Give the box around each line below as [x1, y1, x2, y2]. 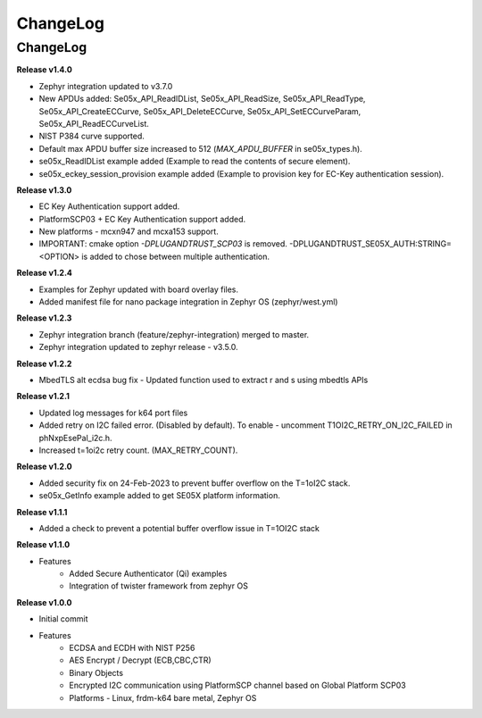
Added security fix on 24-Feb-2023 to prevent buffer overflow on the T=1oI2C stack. [38, 478, 351, 488]
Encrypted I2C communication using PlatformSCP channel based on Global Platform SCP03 [69, 680, 406, 691]
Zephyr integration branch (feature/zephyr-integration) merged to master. [38, 329, 310, 339]
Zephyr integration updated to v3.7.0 [38, 80, 173, 91]
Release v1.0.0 [16, 597, 72, 607]
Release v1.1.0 [16, 539, 71, 550]
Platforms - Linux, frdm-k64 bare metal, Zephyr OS [69, 692, 257, 703]
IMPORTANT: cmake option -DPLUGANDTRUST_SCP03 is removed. [38, 238, 287, 249]
